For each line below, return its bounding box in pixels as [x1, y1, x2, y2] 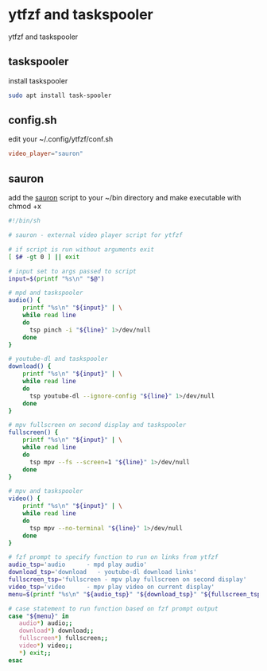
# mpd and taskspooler [8, 289, 83, 297]
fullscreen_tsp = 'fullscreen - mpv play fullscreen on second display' [8, 576, 247, 584]
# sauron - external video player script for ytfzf [8, 231, 183, 239]
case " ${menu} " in [8, 612, 69, 620]
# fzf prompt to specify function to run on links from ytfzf [8, 553, 219, 561]
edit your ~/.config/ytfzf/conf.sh [8, 134, 114, 144]
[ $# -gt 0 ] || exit [8, 253, 80, 261]
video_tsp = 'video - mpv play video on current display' [8, 583, 215, 591]
